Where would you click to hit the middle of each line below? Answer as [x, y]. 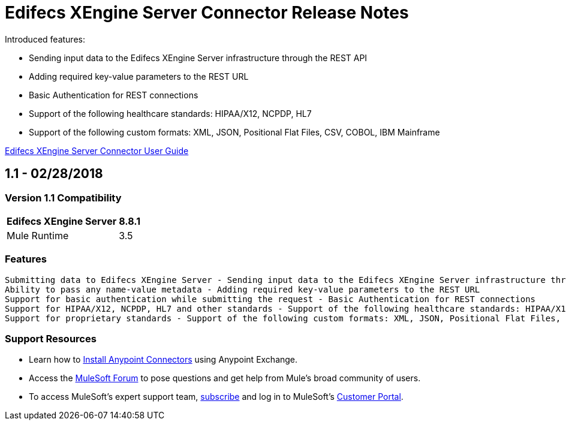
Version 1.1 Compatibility [63, 198]
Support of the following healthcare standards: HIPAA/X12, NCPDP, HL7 [170, 113]
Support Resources [51, 339]
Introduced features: [45, 39]
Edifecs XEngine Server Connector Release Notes [207, 13]
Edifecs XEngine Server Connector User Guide [97, 150]
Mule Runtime [38, 235]
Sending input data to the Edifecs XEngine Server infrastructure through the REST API [198, 58]
